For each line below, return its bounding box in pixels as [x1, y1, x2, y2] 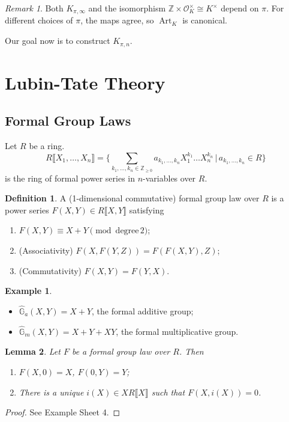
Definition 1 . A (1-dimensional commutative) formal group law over [5, 192, 260, 204]
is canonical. [182, 14, 227, 26]
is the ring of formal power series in [5, 171, 135, 184]
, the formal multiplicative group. [116, 325, 239, 337]
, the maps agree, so [80, 14, 154, 26]
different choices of [5, 14, 73, 26]
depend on [221, 2, 259, 14]
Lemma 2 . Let [5, 345, 61, 358]
